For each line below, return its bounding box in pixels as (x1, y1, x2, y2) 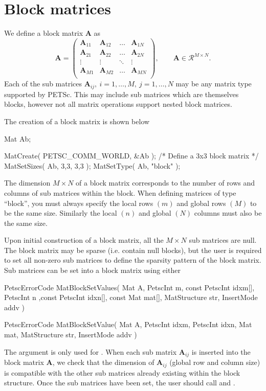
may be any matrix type (175, 78, 252, 89)
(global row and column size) (169, 357, 260, 367)
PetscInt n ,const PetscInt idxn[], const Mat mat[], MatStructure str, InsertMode (4, 292, 258, 303)
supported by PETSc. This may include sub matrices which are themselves (4, 88, 239, 99)
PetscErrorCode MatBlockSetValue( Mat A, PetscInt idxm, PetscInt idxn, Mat (4, 319, 252, 330)
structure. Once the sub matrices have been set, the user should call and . (4, 377, 235, 388)
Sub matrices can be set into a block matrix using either (4, 265, 181, 275)
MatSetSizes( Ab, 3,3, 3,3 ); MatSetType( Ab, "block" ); (4, 160, 181, 171)
